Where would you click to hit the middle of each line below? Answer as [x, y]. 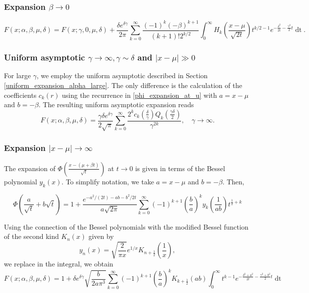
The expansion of [30, 168]
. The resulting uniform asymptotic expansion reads [116, 104]
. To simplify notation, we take [108, 181]
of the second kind [32, 236]
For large [17, 75]
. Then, [233, 181]
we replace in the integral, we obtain [59, 264]
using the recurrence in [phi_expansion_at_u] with [140, 95]
